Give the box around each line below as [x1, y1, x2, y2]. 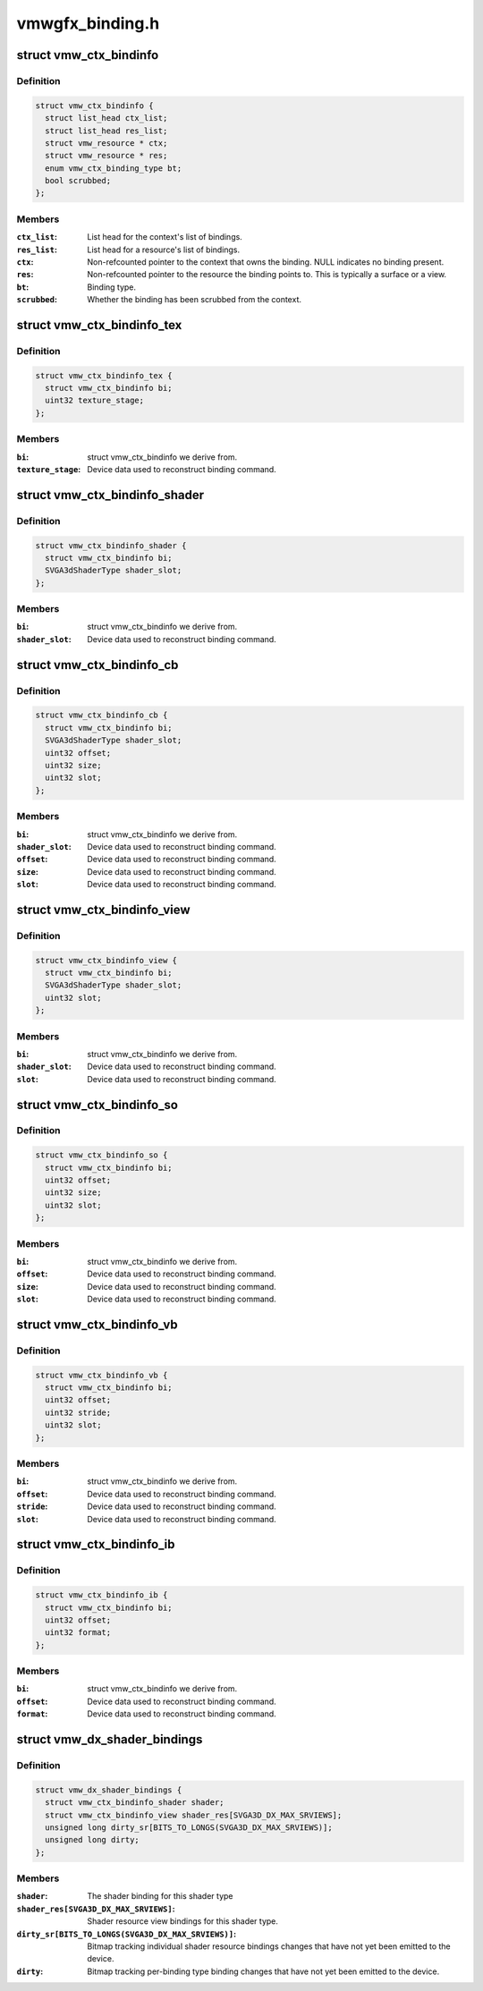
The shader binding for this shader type [87, 1891, 233, 1902]
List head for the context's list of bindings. [87, 232, 243, 242]
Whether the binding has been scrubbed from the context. [87, 294, 301, 305]
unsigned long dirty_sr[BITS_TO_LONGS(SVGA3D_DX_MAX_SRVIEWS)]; [45, 1822, 333, 1833]
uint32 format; [45, 1628, 112, 1638]
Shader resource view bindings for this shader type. [87, 1916, 279, 1927]
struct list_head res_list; [45, 125, 168, 136]
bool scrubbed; [45, 175, 112, 186]
